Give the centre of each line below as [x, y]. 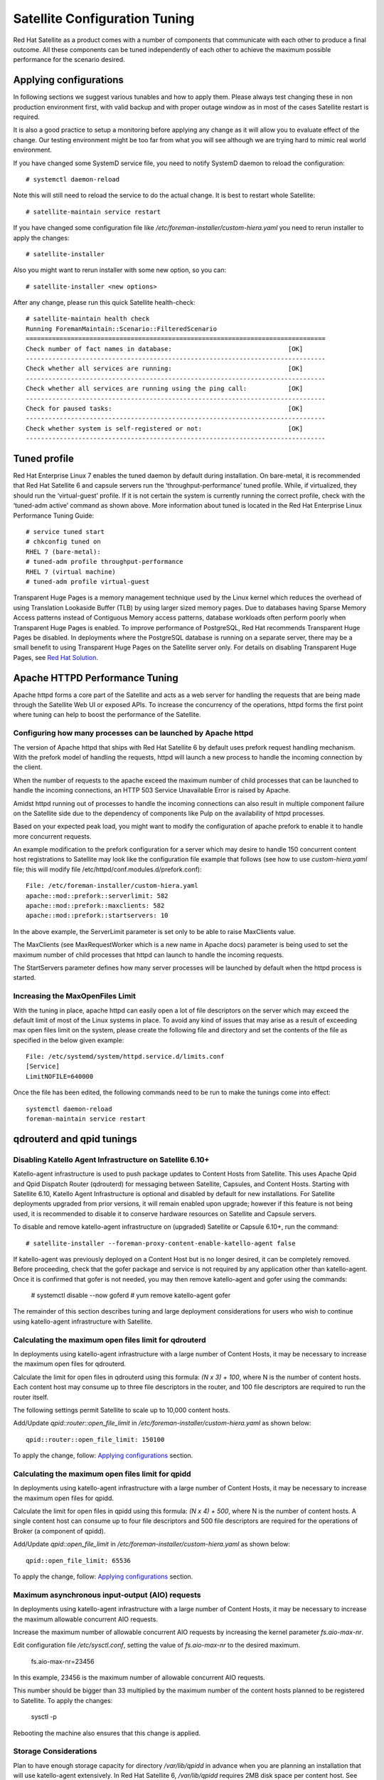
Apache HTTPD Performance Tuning [96, 677]
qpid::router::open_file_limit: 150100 [95, 1439]
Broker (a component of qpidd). [59, 1531]
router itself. [31, 1397]
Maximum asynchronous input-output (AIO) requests [107, 1595]
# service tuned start [65, 532]
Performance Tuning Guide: [54, 515]
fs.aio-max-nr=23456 [63, 1661]
